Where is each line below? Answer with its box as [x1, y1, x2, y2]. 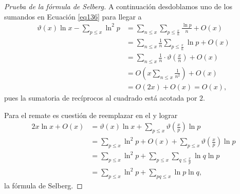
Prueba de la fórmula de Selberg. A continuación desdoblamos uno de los [4, 1, 232, 11]
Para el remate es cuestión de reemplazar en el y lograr [4, 109, 178, 120]
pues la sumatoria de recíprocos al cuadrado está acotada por [4, 92, 197, 103]
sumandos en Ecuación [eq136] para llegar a [4, 11, 142, 22]
